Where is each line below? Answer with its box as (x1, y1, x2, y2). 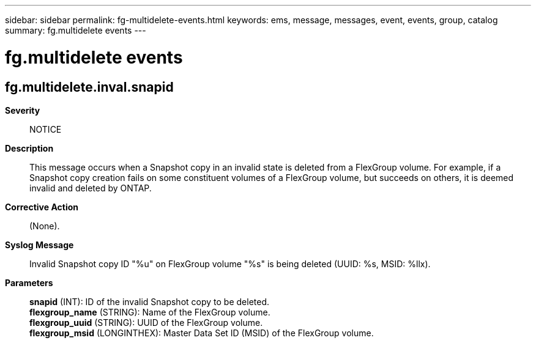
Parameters (5, 277, 53, 288)
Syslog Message (5, 239, 74, 250)
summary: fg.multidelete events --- (5, 25, 146, 35)
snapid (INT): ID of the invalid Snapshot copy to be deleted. (29, 296, 269, 307)
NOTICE (29, 124, 62, 135)
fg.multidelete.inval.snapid (5, 79, 174, 95)
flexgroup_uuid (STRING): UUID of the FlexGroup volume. (29, 317, 263, 328)
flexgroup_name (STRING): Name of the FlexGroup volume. (29, 306, 270, 317)
